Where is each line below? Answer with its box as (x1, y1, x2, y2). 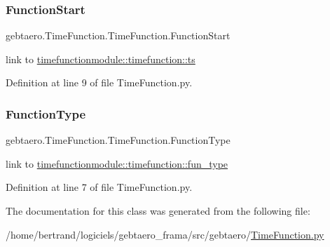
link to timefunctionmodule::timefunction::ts (6, 51, 195, 66)
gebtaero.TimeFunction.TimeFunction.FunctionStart (6, 28, 231, 43)
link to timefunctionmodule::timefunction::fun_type (6, 156, 228, 171)
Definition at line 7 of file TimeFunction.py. (6, 180, 193, 194)
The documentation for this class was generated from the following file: (6, 203, 310, 218)
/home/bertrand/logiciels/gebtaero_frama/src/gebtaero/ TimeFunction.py (6, 227, 324, 241)
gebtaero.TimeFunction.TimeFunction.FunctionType (6, 133, 231, 147)
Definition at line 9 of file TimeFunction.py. (6, 75, 193, 90)
